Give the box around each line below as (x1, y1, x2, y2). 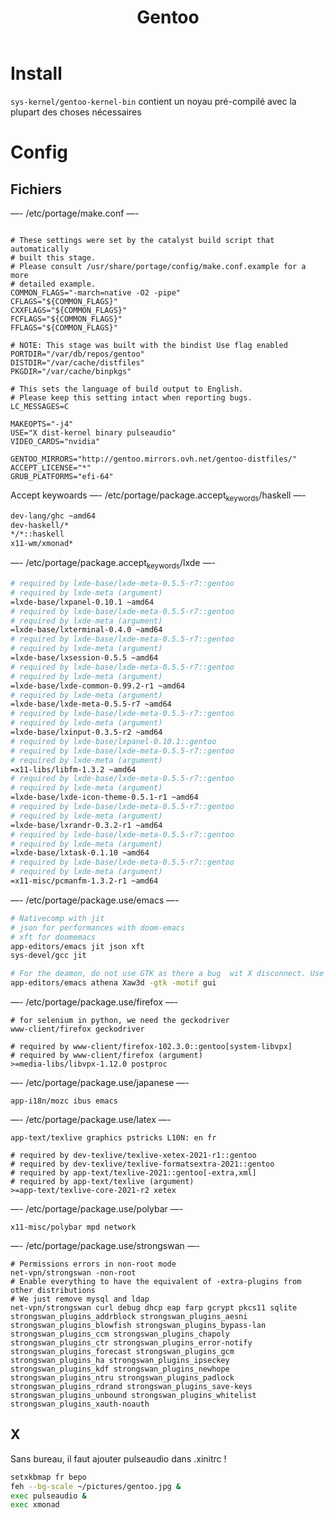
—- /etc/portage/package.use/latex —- (10, 1114, 172, 1126)
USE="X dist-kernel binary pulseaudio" (10, 427, 177, 438)
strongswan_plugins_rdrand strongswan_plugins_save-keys (10, 1382, 253, 1392)
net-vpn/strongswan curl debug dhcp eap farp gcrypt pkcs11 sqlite (10, 1303, 298, 1313)
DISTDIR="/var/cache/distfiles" (10, 357, 145, 368)
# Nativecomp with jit (10, 913, 105, 923)
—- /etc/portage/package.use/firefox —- (10, 996, 179, 1008)
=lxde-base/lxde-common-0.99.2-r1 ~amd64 (10, 681, 186, 691)
